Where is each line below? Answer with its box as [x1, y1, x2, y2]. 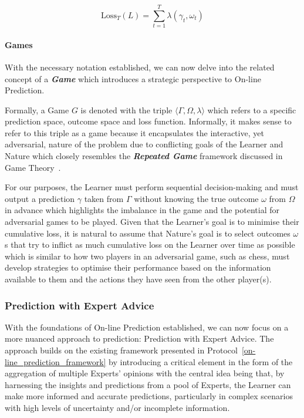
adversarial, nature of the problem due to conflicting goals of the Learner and [5, 138, 283, 150]
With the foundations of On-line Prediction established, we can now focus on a [5, 321, 289, 333]
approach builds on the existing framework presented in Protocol [5, 344, 238, 356]
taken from [84, 192, 124, 204]
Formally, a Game [5, 103, 69, 116]
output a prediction [5, 192, 75, 204]
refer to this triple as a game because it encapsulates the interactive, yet [5, 126, 264, 139]
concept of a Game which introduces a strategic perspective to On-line [5, 72, 261, 85]
